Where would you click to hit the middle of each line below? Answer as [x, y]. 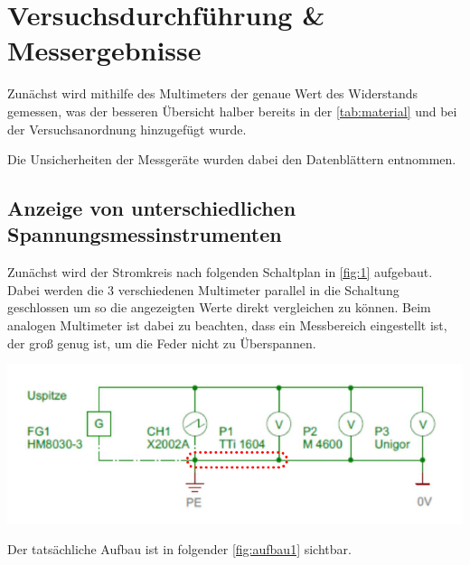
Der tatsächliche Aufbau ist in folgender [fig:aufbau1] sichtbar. [179, 549]
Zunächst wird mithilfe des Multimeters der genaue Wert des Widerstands [213, 93]
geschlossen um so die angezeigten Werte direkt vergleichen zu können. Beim [219, 307]
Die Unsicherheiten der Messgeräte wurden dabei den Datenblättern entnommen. [232, 159]
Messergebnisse [104, 50]
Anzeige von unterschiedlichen [152, 208]
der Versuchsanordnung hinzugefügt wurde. [127, 129]
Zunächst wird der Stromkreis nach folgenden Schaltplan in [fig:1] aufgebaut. [220, 272]
